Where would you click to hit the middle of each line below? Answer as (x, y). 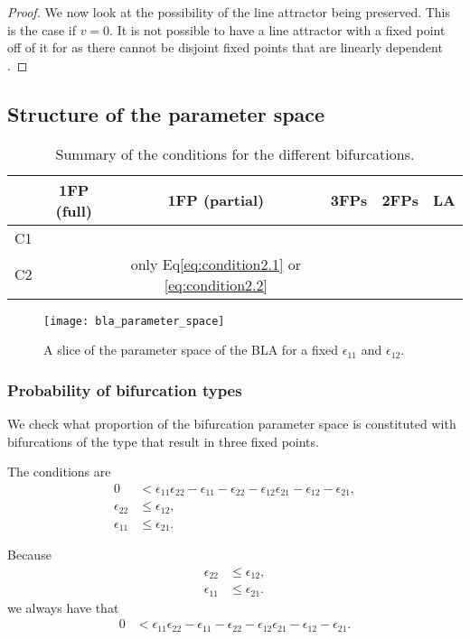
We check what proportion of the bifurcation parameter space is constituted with (232, 424)
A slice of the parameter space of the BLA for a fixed (191, 350)
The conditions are (59, 472)
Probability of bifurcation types (125, 389)
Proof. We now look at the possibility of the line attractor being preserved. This (229, 12)
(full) (74, 210)
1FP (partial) (216, 200)
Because (29, 555)
